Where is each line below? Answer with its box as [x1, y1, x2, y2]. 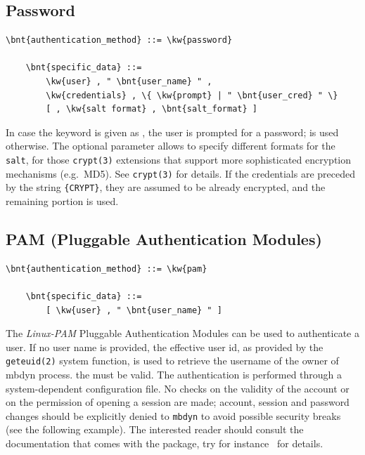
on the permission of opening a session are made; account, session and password [6, 395, 350, 409]
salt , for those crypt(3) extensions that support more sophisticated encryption [6, 152, 352, 166]
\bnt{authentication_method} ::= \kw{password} [6, 35, 233, 46]
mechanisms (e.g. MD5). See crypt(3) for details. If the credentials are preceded [6, 166, 355, 180]
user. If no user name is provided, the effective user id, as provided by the [6, 339, 324, 354]
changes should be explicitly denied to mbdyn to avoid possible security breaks [6, 408, 341, 423]
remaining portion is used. [6, 193, 119, 208]
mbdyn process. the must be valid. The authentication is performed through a [6, 367, 342, 381]
